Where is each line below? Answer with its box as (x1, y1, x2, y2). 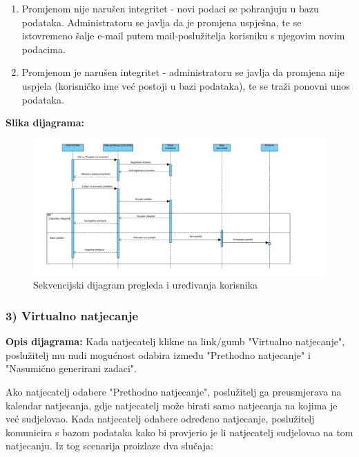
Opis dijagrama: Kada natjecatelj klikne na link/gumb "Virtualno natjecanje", (6, 334, 345, 349)
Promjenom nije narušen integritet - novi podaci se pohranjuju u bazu (21, 1, 319, 15)
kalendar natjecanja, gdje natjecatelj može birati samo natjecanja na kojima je (6, 398, 338, 412)
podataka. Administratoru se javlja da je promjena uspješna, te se (21, 14, 302, 29)
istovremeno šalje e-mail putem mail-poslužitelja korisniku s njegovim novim (21, 28, 345, 43)
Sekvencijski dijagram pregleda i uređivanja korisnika (33, 278, 258, 292)
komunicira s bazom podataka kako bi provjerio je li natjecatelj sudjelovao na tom (6, 425, 353, 439)
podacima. (21, 41, 66, 56)
